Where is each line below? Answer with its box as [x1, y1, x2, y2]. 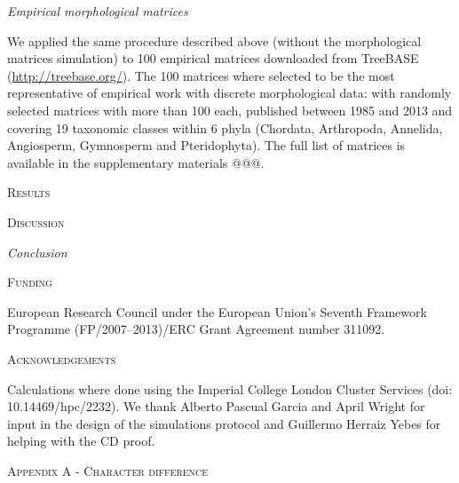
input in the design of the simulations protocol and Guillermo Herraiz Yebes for [7, 414, 441, 432]
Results [7, 183, 51, 202]
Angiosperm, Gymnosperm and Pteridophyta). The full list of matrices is [7, 136, 406, 154]
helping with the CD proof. [7, 432, 155, 450]
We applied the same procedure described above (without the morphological [7, 31, 422, 50]
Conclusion [7, 242, 67, 261]
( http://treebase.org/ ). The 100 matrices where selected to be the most [7, 66, 395, 84]
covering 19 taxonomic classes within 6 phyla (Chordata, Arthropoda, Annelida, [7, 118, 443, 137]
